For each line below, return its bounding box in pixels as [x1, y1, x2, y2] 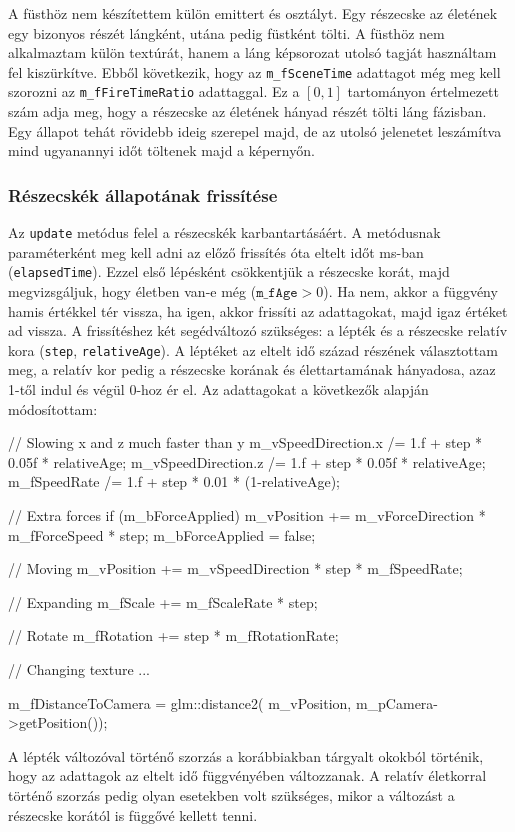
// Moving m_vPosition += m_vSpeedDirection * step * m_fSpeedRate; [8, 558, 463, 579]
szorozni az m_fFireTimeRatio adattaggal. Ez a [8, 81, 300, 102]
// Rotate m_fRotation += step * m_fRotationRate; [8, 625, 339, 646]
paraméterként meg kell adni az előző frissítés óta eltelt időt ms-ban [8, 241, 424, 262]
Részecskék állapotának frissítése [8, 182, 278, 207]
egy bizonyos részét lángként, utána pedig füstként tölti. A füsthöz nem [8, 22, 445, 43]
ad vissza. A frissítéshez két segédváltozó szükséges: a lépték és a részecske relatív [8, 320, 508, 341]
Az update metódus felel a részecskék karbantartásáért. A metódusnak [8, 222, 441, 243]
